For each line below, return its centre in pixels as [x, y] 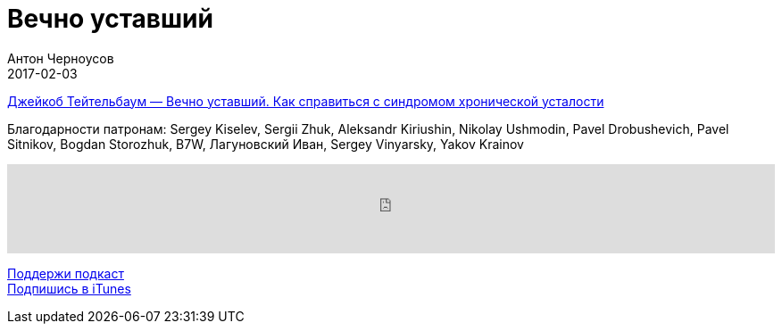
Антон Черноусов [61, 58]
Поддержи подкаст [66, 273]
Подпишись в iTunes [69, 288]
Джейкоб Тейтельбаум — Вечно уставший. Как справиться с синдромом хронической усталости [306, 101]
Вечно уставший [110, 19]
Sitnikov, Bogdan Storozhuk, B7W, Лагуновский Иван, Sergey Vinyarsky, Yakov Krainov [266, 144]
